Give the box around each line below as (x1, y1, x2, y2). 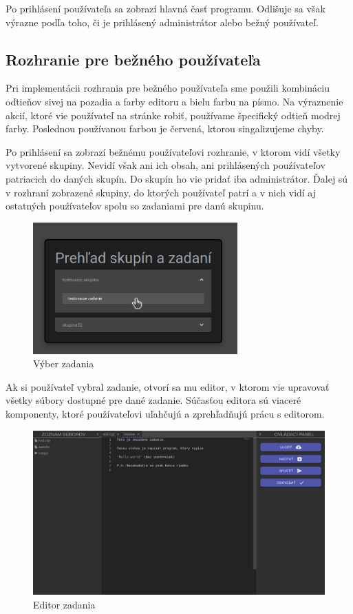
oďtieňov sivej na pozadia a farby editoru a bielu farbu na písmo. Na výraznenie (6, 94, 343, 108)
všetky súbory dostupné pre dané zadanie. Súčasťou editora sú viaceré (6, 393, 301, 407)
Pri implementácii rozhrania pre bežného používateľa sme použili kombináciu (6, 81, 330, 95)
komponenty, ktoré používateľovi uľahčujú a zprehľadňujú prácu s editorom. (6, 407, 325, 420)
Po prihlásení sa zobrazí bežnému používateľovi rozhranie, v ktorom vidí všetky (6, 144, 341, 158)
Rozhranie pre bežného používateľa (6, 48, 261, 70)
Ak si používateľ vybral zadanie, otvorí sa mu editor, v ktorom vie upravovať (6, 379, 330, 393)
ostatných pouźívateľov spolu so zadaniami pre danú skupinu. (6, 198, 264, 213)
